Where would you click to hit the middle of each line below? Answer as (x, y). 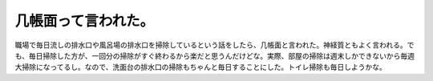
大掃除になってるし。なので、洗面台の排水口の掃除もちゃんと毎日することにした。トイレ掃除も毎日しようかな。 (200, 67)
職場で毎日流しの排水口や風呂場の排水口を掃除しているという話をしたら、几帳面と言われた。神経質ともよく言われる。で (214, 45)
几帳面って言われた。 (85, 21)
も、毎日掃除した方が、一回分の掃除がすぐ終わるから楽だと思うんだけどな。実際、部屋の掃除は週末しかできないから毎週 (215, 55)
